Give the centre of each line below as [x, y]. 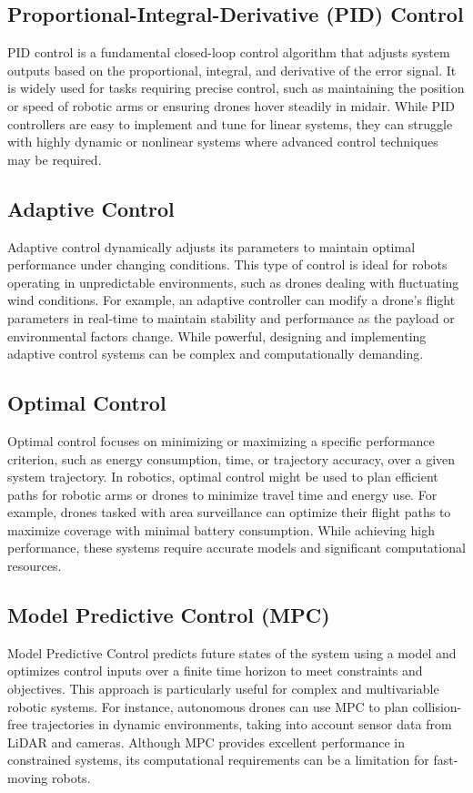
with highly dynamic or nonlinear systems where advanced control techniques [223, 142]
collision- [437, 706]
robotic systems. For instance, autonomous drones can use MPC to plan [208, 706]
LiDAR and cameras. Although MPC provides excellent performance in [206, 742]
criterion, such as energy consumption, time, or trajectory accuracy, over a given [231, 458]
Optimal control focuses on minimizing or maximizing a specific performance [221, 440]
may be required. [55, 159]
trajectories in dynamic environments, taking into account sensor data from [242, 724]
